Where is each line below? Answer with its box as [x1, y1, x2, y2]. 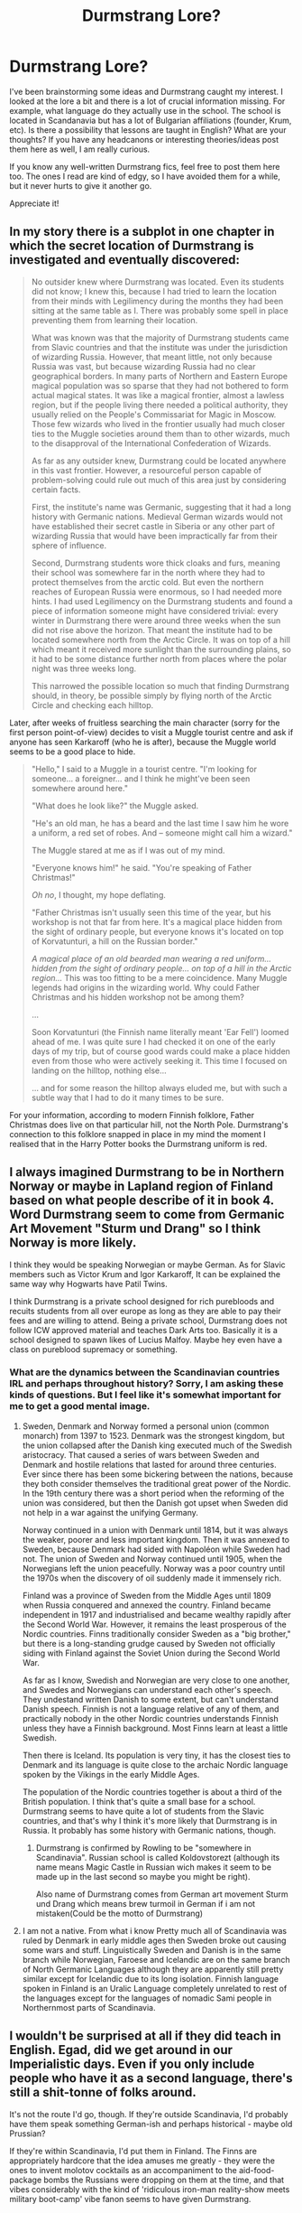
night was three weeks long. [31, 663, 137, 674]
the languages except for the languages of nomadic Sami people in [22, 1993, 272, 2003]
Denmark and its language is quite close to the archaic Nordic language [22, 1759, 288, 1770]
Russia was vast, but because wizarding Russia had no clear [31, 360, 256, 371]
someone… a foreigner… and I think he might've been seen [31, 773, 251, 784]
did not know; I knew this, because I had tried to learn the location [31, 285, 278, 296]
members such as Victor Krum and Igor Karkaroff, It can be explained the [9, 1268, 281, 1279]
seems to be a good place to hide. [9, 746, 136, 757]
